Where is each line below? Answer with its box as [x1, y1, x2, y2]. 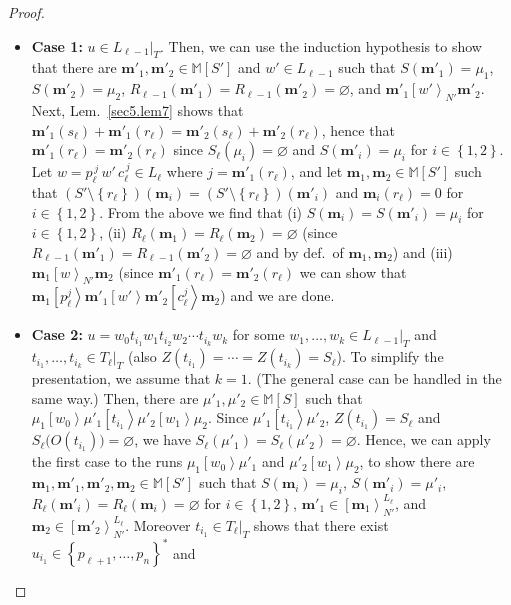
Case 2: [31, 324, 83, 345]
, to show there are [359, 451, 475, 472]
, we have [134, 429, 191, 450]
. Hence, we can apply [356, 429, 491, 450]
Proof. [8, 2, 45, 22]
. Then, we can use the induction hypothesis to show [160, 35, 482, 56]
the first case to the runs [31, 451, 183, 472]
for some [232, 324, 285, 345]
